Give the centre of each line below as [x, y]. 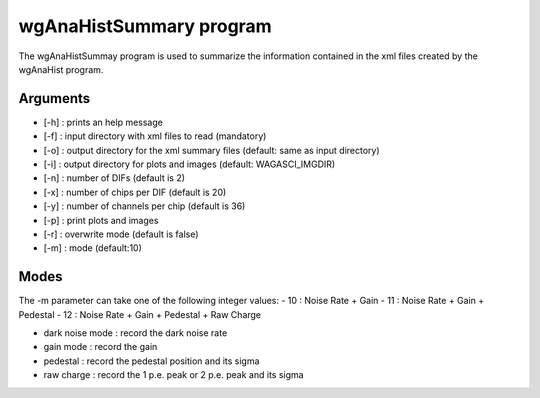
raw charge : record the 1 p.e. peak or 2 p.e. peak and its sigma [173, 375]
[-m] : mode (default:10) [92, 248]
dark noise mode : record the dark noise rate [135, 333]
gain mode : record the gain [100, 347]
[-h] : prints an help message [103, 122]
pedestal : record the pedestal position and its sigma [151, 361]
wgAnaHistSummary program [145, 26]
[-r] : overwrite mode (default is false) [121, 234]
